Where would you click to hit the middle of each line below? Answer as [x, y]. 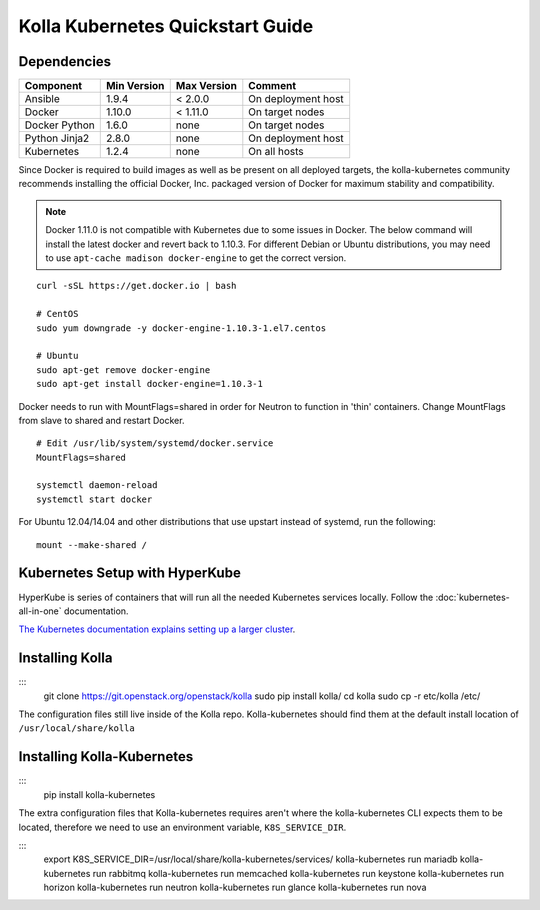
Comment [272, 86]
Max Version [206, 86]
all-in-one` [40, 611]
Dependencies [65, 61]
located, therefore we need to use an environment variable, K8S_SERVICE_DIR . [182, 827]
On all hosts [276, 152]
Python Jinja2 [57, 138]
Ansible [42, 99]
